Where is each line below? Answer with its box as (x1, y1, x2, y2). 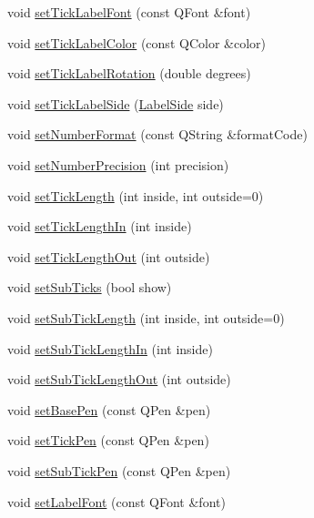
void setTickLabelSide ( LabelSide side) (7, 94, 224, 113)
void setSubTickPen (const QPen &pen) (7, 461, 231, 480)
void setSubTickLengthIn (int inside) (7, 339, 213, 358)
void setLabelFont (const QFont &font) (7, 492, 226, 511)
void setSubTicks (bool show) (7, 278, 172, 297)
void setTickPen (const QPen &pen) (7, 431, 209, 450)
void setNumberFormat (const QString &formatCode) (7, 125, 308, 144)
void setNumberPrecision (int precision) (7, 155, 229, 174)
